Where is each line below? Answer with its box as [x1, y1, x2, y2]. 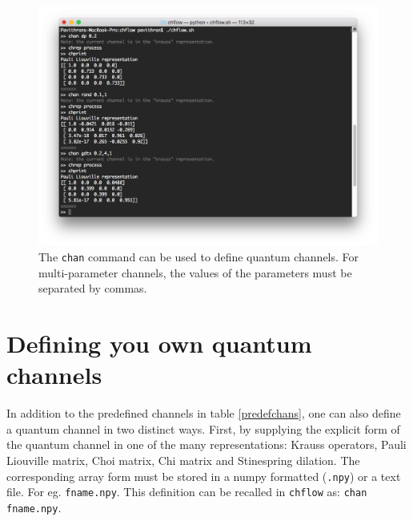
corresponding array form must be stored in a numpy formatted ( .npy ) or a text [6, 467, 401, 484]
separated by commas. [38, 280, 147, 297]
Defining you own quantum [6, 327, 312, 360]
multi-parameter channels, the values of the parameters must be [38, 264, 352, 281]
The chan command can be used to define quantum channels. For [38, 248, 359, 265]
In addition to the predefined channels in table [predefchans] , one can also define [6, 405, 401, 422]
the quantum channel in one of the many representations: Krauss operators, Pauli [6, 436, 407, 453]
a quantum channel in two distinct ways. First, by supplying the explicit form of [6, 420, 400, 437]
